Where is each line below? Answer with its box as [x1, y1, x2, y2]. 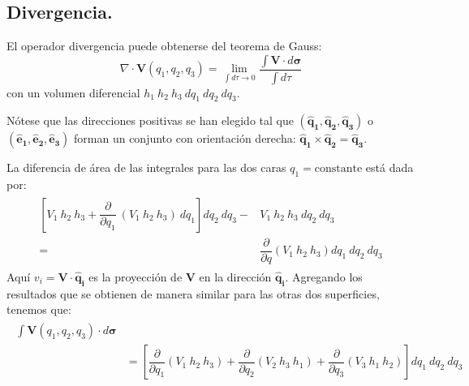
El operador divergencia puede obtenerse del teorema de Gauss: [6, 37, 322, 54]
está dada [365, 159, 414, 176]
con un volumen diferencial [6, 84, 140, 101]
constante [314, 163, 363, 175]
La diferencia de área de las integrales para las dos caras [6, 159, 286, 176]
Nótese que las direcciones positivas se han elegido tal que [6, 112, 294, 129]
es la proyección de [88, 268, 183, 285]
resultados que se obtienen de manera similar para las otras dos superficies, [6, 285, 380, 302]
